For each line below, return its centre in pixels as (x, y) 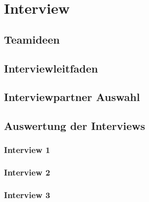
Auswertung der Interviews (74, 126)
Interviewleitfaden (51, 68)
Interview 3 (27, 195)
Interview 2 (27, 172)
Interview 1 (27, 150)
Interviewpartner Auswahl (72, 97)
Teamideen (32, 39)
